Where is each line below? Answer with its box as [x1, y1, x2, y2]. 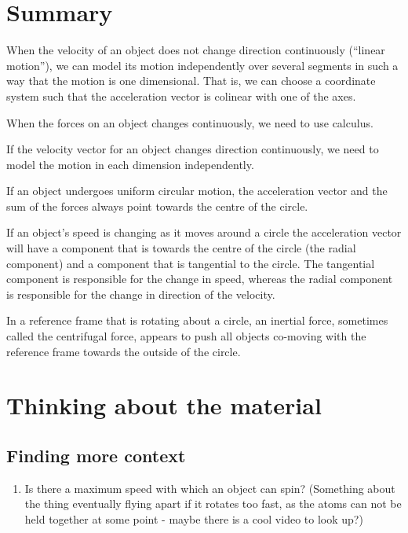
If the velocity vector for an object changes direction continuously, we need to [6, 141, 379, 157]
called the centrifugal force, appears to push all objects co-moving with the [6, 328, 366, 344]
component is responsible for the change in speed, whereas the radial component [6, 270, 393, 287]
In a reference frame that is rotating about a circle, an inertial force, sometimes [6, 312, 388, 329]
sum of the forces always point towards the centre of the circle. [6, 197, 308, 214]
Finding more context [6, 443, 186, 467]
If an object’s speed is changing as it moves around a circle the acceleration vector [6, 224, 402, 241]
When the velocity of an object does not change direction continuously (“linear [6, 42, 385, 58]
